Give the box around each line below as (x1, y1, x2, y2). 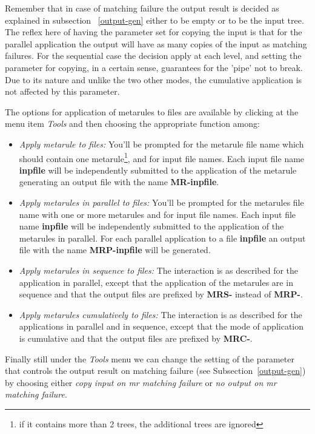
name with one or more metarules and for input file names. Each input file (19, 208, 296, 220)
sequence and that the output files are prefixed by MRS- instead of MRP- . (19, 288, 303, 300)
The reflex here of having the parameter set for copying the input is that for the (5, 25, 302, 38)
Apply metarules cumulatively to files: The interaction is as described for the (19, 308, 302, 320)
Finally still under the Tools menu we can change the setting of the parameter (5, 352, 294, 365)
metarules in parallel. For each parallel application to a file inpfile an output (19, 231, 306, 244)
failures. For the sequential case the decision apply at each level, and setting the (5, 49, 302, 62)
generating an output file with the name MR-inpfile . (19, 175, 219, 188)
